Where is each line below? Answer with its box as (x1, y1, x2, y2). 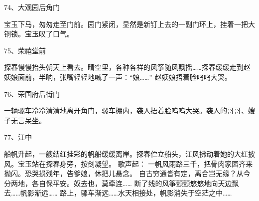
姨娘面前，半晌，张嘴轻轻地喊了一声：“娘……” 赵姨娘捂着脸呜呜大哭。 (4, 71, 232, 82)
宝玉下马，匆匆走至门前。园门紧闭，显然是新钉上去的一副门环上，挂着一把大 (4, 18, 255, 29)
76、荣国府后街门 (4, 88, 60, 99)
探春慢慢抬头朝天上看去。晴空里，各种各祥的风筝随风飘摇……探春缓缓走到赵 (4, 62, 251, 72)
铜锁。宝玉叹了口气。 (4, 28, 74, 39)
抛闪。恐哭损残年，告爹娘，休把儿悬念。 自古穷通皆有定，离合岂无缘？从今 (4, 168, 251, 179)
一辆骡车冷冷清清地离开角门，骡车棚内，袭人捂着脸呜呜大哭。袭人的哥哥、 (4, 105, 248, 116)
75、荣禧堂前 (4, 45, 46, 55)
